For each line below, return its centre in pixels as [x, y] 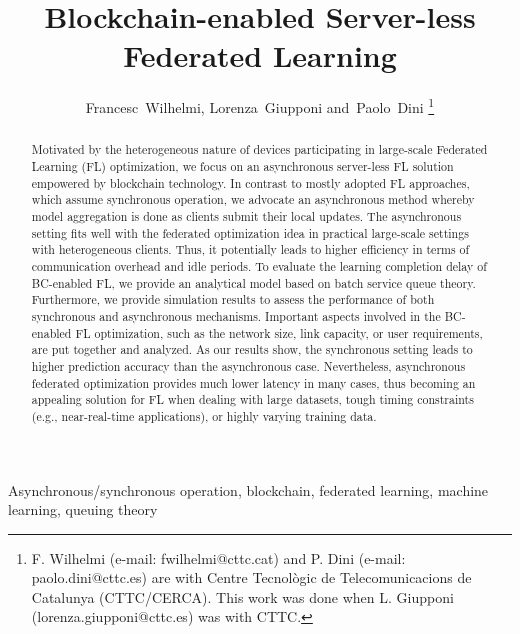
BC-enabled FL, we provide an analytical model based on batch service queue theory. [253, 282]
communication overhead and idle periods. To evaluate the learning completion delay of [259, 265]
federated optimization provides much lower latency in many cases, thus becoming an [253, 382]
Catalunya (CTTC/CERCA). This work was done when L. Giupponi [242, 596]
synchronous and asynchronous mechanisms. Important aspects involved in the [236, 315]
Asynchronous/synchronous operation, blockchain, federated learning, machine [248, 489]
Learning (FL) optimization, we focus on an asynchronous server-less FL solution [242, 166]
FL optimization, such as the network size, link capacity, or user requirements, [279, 332]
